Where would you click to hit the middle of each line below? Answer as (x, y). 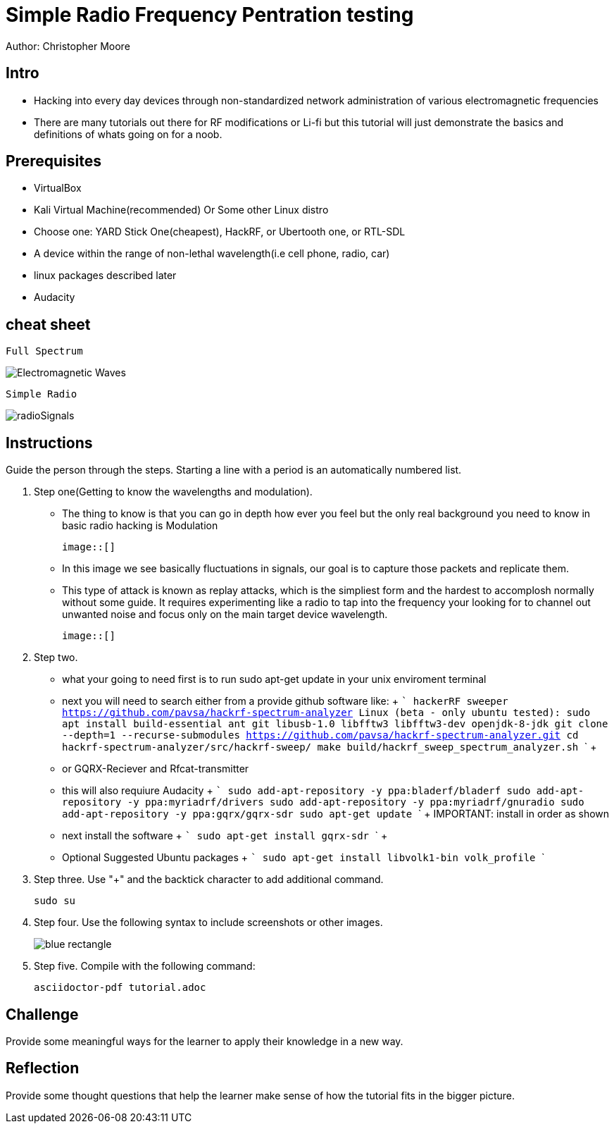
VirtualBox (58, 188)
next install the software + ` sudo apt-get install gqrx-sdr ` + (225, 836)
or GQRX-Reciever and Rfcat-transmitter (156, 769)
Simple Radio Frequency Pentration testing (210, 15)
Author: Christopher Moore (68, 46)
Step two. (56, 658)
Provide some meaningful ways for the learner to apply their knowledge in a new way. (205, 1041)
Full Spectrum (44, 351)
